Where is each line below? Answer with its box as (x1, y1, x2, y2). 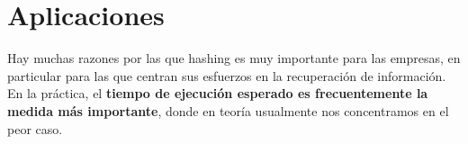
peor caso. (7, 119, 63, 138)
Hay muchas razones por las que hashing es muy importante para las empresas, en (7, 49, 461, 67)
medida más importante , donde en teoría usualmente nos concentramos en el (7, 101, 449, 120)
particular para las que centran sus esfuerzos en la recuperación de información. (7, 66, 446, 85)
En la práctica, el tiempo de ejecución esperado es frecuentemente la (7, 84, 428, 103)
